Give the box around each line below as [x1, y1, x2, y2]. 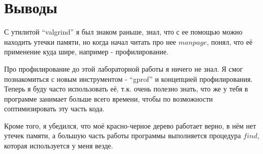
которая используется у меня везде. [4, 140, 113, 151]
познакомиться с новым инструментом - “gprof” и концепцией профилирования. [4, 73, 253, 84]
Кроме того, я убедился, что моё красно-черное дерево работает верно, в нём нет [4, 120, 256, 131]
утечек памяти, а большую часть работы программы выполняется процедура [4, 130, 241, 141]
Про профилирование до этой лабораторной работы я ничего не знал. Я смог [4, 63, 243, 74]
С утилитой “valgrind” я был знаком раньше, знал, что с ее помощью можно [4, 26, 243, 37]
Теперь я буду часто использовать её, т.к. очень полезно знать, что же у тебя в [4, 83, 248, 94]
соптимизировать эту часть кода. [4, 103, 105, 114]
